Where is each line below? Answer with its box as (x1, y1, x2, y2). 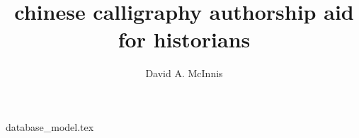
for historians (118, 25, 251, 54)
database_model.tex (6, 119, 94, 134)
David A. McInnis (145, 66, 223, 81)
